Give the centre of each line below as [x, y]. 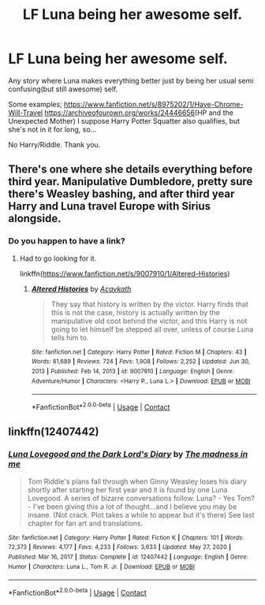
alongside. [35, 219]
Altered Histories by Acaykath [81, 288]
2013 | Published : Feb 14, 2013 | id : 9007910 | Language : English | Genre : [133, 371]
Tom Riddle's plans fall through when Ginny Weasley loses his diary [137, 481]
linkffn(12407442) [54, 432]
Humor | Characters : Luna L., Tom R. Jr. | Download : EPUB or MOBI [102, 566]
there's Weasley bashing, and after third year [121, 194]
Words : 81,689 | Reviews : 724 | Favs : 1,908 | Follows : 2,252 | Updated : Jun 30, [141, 362]
